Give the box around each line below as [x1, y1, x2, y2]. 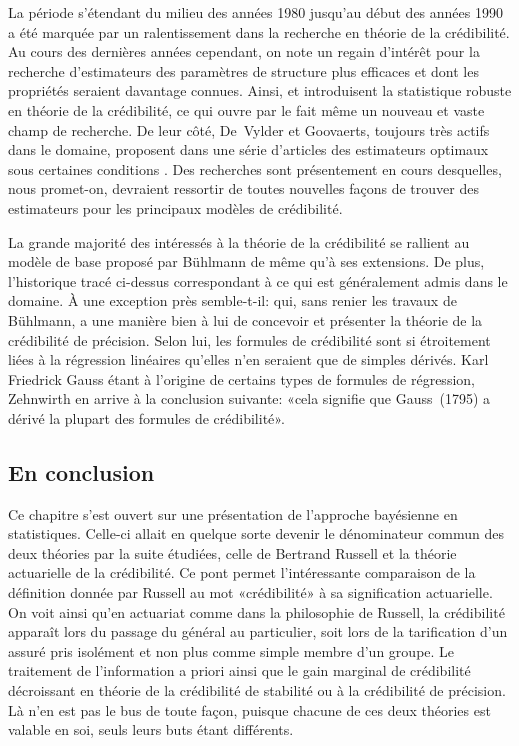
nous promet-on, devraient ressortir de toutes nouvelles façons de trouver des [8, 178, 479, 199]
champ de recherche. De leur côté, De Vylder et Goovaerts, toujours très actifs [8, 119, 490, 140]
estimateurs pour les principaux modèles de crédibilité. [8, 197, 343, 218]
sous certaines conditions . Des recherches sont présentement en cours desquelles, [8, 158, 502, 179]
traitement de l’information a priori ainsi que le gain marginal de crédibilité [8, 660, 471, 681]
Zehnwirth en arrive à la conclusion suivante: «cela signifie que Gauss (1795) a [8, 388, 491, 409]
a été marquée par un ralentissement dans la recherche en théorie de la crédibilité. [8, 21, 510, 42]
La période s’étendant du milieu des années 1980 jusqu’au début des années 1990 [8, 2, 503, 22]
